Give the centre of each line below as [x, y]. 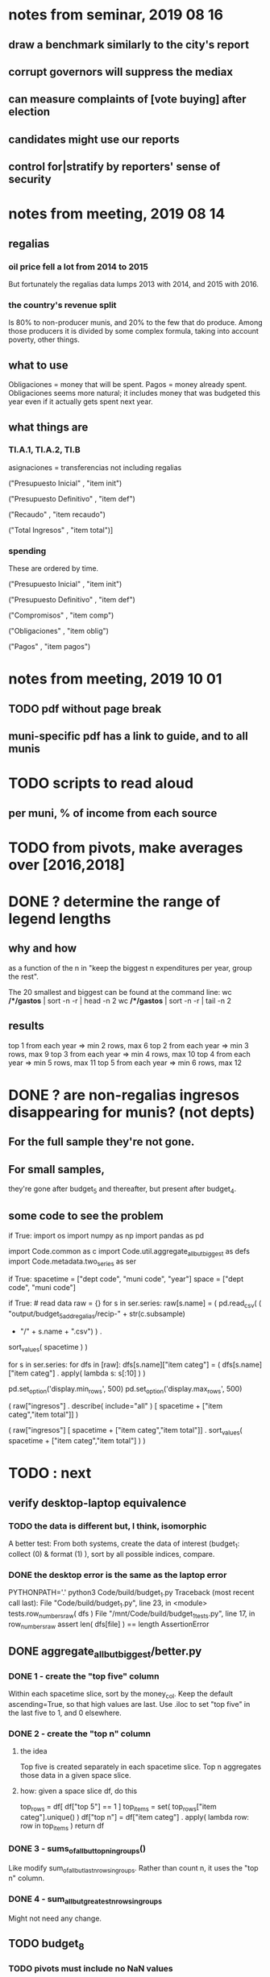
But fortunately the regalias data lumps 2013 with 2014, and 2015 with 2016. [134, 285]
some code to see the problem [86, 1216]
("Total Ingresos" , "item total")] [61, 530]
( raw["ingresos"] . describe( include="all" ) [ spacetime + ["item [116, 1406]
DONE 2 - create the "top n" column [80, 1734]
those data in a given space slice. [75, 1775]
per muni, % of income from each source [113, 813]
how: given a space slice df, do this [79, 1791]
